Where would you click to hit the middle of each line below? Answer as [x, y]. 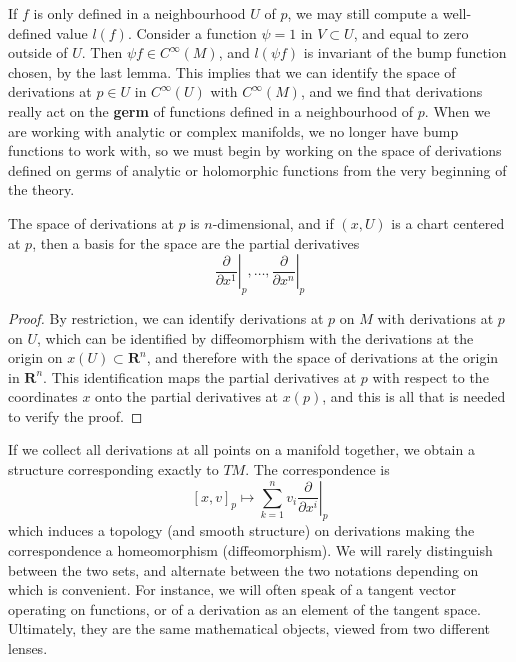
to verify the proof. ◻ [75, 415]
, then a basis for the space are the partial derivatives [196, 242]
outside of [38, 52]
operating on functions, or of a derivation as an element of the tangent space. [244, 608]
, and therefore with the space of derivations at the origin [322, 357]
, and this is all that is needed [414, 396]
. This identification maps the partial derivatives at [200, 376]
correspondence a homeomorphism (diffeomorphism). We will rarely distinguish [250, 550]
